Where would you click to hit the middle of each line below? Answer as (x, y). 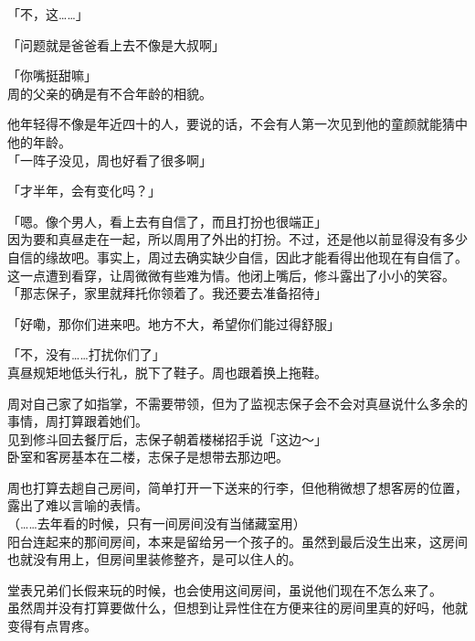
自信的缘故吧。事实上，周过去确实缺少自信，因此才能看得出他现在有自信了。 (237, 256)
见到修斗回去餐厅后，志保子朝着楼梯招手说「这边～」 (167, 438)
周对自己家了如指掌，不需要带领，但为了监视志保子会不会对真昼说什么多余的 (237, 403)
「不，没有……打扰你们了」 (86, 354)
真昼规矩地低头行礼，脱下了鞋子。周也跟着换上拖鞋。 (167, 372)
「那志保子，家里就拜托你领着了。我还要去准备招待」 (167, 293)
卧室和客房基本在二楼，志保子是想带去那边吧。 (148, 457)
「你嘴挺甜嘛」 (52, 75)
